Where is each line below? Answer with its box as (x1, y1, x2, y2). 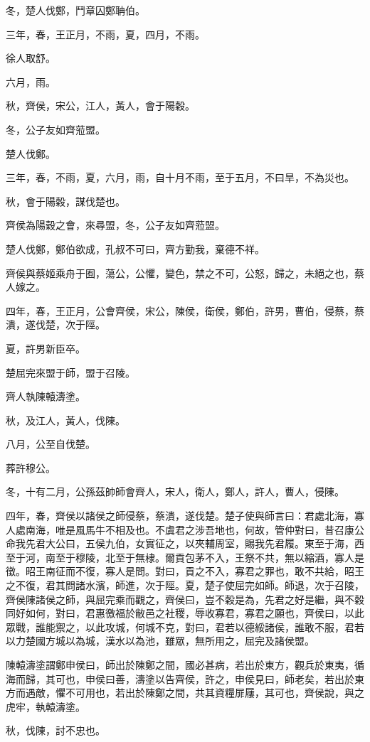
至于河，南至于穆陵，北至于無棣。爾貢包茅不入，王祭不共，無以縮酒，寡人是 (6, 549, 364, 564)
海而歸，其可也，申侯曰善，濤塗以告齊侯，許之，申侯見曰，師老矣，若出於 (6, 671, 354, 686)
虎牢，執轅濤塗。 (6, 699, 85, 714)
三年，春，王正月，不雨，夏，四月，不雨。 (6, 26, 205, 41)
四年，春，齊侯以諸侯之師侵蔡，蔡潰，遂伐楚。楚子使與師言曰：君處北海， (6, 508, 354, 523)
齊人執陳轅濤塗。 (6, 389, 85, 404)
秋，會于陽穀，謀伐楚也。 (6, 193, 125, 208)
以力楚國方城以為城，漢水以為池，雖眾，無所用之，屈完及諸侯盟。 (6, 633, 314, 648)
